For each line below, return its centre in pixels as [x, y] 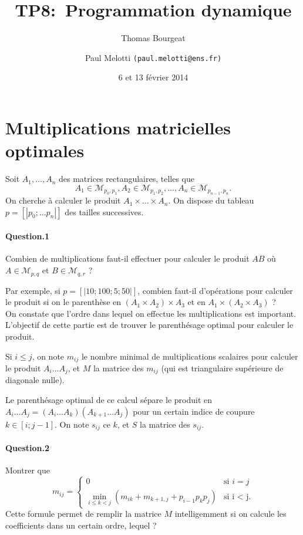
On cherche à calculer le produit [63, 200]
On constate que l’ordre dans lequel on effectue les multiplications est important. [151, 313]
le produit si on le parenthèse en [63, 302]
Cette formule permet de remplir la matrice [83, 514]
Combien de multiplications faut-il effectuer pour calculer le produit [127, 258]
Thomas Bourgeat [153, 38]
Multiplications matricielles [118, 127]
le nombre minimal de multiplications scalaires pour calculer [190, 356]
